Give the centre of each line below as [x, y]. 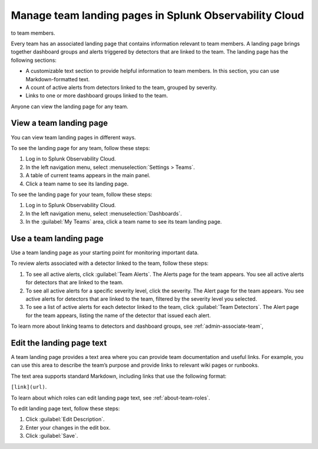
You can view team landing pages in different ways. [74, 137]
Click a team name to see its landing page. [77, 184]
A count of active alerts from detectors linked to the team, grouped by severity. [121, 87]
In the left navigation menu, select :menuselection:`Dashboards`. [104, 213]
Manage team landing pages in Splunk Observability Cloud [158, 15]
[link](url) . [29, 387]
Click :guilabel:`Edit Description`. [65, 419]
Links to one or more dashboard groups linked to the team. [97, 96]
